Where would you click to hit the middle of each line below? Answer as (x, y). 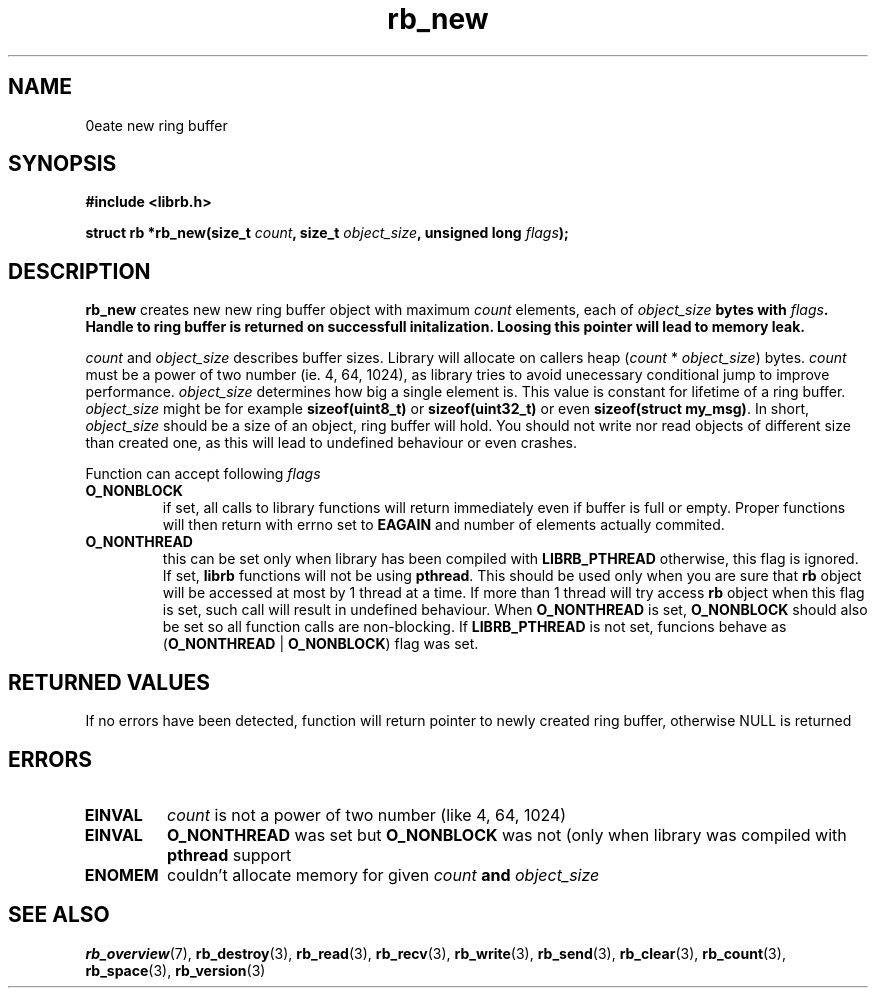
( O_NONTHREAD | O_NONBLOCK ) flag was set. (320, 644)
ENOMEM (121, 874)
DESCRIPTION (79, 271)
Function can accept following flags (203, 474)
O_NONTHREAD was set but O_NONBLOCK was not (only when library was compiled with (507, 834)
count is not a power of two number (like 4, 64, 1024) (367, 814)
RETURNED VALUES (109, 682)
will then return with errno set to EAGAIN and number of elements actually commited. (443, 525)
